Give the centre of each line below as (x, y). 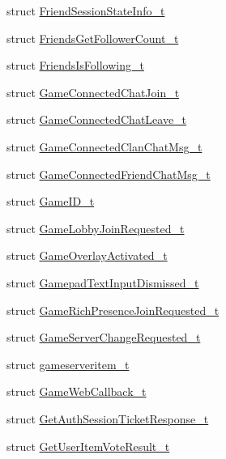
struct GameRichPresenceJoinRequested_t (113, 310)
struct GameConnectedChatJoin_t (93, 92)
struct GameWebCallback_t (77, 391)
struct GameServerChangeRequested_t (104, 337)
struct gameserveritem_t (68, 364)
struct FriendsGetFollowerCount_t (93, 38)
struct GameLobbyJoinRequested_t (96, 228)
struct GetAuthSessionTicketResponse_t (108, 418)
